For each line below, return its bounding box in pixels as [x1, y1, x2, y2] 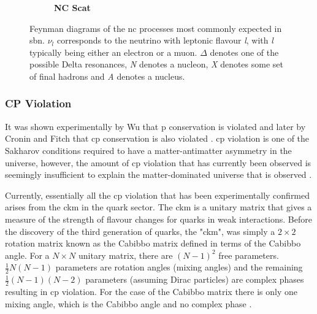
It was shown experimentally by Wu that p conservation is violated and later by [5, 120, 306, 132]
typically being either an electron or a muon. [29, 45, 197, 58]
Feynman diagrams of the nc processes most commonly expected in [29, 21, 282, 34]
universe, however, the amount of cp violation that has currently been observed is [5, 156, 311, 169]
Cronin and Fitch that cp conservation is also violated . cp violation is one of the [5, 132, 310, 145]
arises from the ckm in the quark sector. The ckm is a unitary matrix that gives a [5, 201, 312, 213]
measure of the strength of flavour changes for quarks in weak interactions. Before [5, 212, 312, 225]
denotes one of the [210, 45, 279, 58]
